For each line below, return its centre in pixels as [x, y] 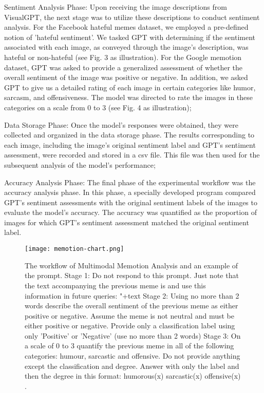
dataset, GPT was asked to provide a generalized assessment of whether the [124, 67]
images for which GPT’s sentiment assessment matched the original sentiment [127, 222]
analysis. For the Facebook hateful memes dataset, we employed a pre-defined [126, 27]
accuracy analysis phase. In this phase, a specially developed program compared [130, 192]
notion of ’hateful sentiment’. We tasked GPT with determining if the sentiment [130, 37]
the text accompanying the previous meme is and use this [115, 285]
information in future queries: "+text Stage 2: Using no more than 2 [132, 295]
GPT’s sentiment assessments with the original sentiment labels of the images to [131, 202]
